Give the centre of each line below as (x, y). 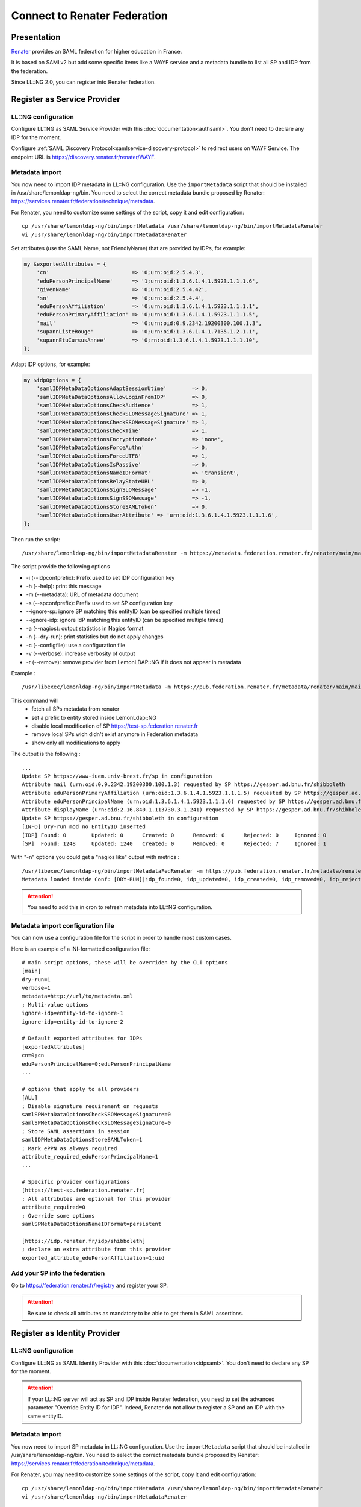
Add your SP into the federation (58, 1273)
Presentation (36, 37)
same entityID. (45, 1416)
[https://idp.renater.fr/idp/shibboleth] (84, 1241)
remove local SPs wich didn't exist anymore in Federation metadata (115, 734)
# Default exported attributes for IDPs (82, 1039)
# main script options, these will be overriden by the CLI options (125, 962)
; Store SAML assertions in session (76, 1131)
